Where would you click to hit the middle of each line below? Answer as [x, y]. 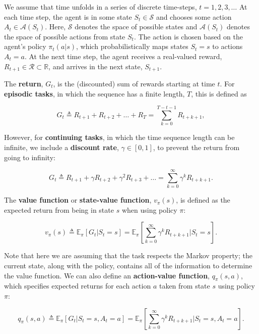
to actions [228, 46]
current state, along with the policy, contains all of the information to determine [128, 266]
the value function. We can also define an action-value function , [107, 275]
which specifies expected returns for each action [78, 286]
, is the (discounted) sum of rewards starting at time [134, 84]
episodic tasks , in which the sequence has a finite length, [94, 93]
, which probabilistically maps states [132, 46]
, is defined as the [203, 200]
